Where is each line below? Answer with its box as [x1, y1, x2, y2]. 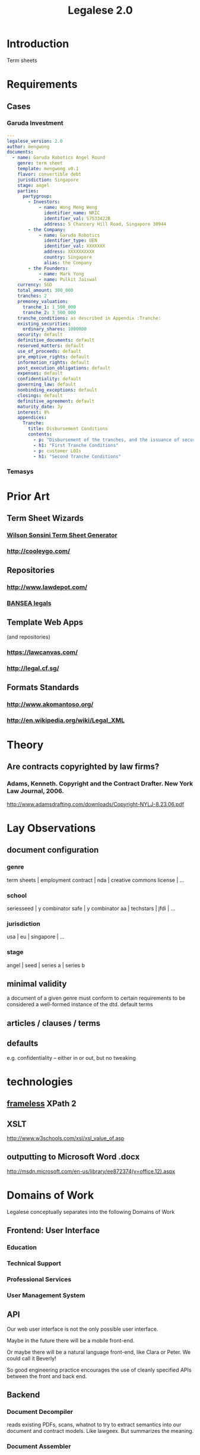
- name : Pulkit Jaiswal [38, 276, 97, 283]
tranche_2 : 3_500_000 [22, 309, 77, 315]
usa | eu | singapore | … [7, 933, 65, 940]
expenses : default [17, 370, 63, 377]
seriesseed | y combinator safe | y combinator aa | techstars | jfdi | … [7, 905, 176, 912]
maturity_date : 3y [17, 403, 63, 409]
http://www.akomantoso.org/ [7, 700, 94, 708]
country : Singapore [44, 254, 93, 261]
